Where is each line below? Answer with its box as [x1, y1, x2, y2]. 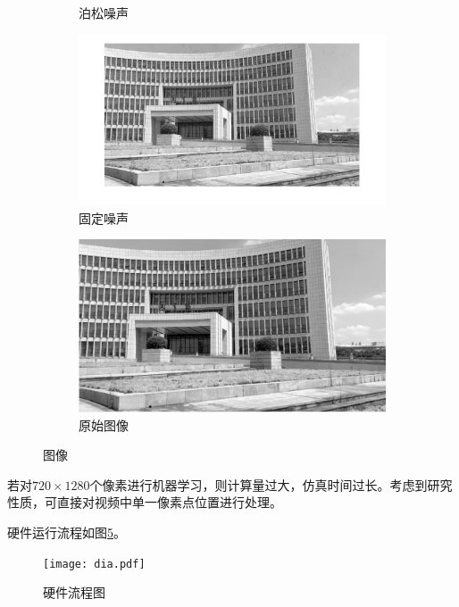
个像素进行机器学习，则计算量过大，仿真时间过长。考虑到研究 [89, 475, 453, 494]
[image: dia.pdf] [43, 557, 146, 570]
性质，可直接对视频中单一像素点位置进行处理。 [7, 493, 282, 511]
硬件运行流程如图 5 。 [7, 523, 126, 542]
